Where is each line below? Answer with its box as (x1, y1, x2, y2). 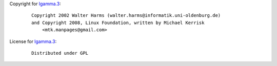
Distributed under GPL (31, 50, 89, 56)
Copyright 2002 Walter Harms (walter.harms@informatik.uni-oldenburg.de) (31, 13, 221, 18)
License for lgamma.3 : (9, 38, 57, 45)
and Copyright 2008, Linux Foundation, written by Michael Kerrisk (31, 19, 205, 26)
